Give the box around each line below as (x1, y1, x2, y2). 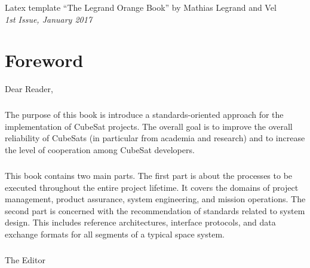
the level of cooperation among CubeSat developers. (5, 144, 195, 156)
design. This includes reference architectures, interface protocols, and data (5, 216, 276, 229)
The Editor (5, 253, 45, 266)
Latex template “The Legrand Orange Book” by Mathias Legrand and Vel (5, 1, 277, 13)
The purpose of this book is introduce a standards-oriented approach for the (5, 108, 284, 121)
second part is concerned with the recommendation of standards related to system (5, 204, 305, 217)
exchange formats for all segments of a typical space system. (5, 228, 225, 240)
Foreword (5, 48, 84, 72)
